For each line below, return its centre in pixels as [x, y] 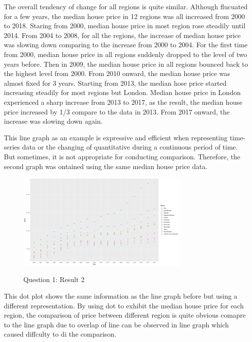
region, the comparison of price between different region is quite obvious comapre [125, 315]
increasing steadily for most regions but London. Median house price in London [122, 92]
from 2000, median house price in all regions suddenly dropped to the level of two [126, 54]
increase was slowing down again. [53, 121]
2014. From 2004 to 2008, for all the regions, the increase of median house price [122, 35]
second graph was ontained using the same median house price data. [106, 166]
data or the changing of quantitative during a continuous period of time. [130, 147]
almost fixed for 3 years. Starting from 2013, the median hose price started [115, 83]
